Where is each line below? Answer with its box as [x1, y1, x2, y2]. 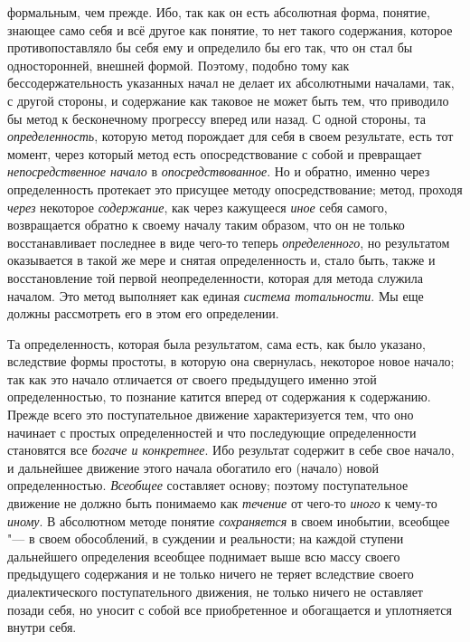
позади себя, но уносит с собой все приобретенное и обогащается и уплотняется [7, 600, 452, 618]
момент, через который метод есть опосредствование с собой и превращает [7, 144, 422, 163]
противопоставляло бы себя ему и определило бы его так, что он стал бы [7, 38, 413, 57]
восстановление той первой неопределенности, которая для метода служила [7, 268, 424, 287]
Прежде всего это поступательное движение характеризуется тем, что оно [7, 405, 414, 424]
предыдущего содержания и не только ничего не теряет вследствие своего [7, 564, 414, 583]
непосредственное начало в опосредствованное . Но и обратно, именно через [7, 162, 430, 181]
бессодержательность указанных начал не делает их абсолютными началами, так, [7, 73, 455, 92]
